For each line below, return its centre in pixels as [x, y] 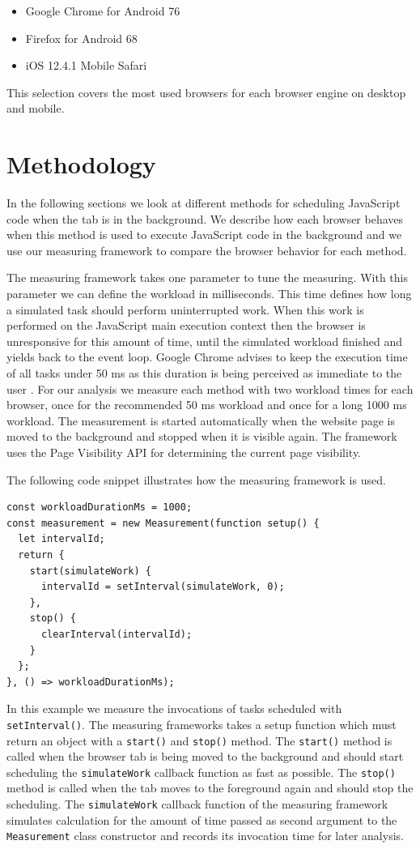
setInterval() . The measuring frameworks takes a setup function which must [202, 724]
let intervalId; [62, 539]
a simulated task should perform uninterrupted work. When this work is [185, 309]
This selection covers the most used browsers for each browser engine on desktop [206, 92]
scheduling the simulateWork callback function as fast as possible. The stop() [201, 772]
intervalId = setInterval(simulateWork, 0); [163, 587]
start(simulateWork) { [90, 571]
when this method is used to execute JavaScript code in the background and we [204, 235]
